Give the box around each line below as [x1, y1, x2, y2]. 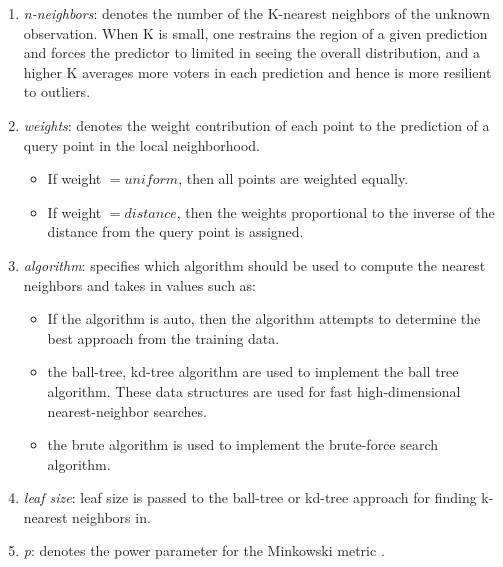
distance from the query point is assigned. [47, 221, 304, 242]
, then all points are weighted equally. [178, 168, 409, 189]
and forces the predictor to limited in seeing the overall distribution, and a [23, 42, 481, 63]
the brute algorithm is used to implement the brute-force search [47, 434, 439, 455]
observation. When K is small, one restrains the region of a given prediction [23, 22, 488, 43]
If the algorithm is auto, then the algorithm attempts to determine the [47, 308, 481, 329]
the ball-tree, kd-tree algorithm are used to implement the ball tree [47, 361, 459, 382]
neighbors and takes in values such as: [23, 274, 256, 295]
